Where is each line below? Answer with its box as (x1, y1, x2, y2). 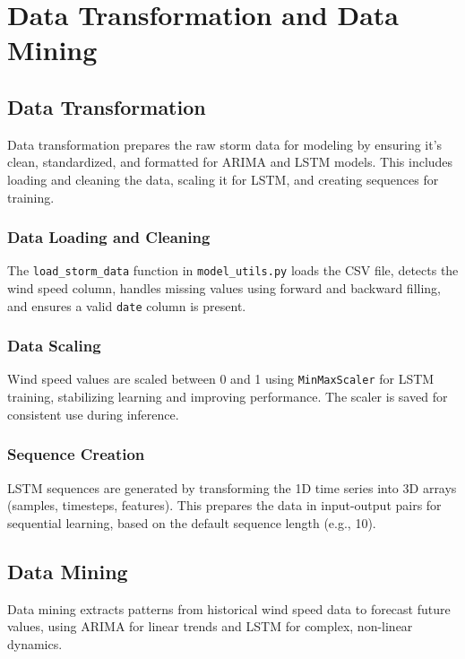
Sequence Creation (7, 443, 145, 465)
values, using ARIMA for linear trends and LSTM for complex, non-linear (7, 617, 413, 636)
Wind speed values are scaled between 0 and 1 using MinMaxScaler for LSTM (7, 369, 435, 388)
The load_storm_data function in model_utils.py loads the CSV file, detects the (7, 261, 459, 280)
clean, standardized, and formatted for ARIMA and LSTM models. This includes (7, 152, 453, 171)
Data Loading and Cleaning (7, 226, 211, 248)
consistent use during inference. (7, 404, 179, 423)
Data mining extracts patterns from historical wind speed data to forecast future (7, 599, 451, 618)
